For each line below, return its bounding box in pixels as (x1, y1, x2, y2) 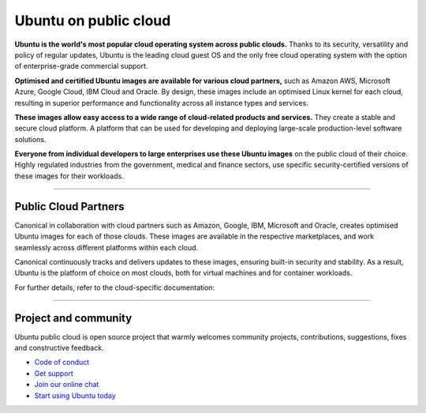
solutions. (14, 134, 47, 144)
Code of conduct (34, 358, 90, 367)
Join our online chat (34, 380, 99, 389)
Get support (34, 368, 74, 378)
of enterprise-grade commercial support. (14, 62, 148, 71)
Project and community (14, 311, 133, 325)
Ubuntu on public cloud (14, 12, 171, 29)
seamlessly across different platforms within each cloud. (14, 242, 199, 252)
